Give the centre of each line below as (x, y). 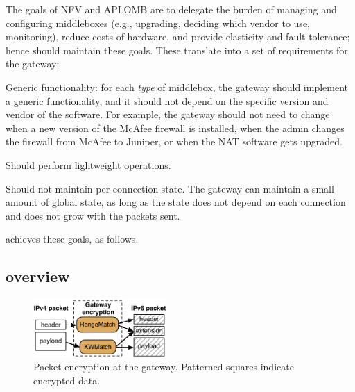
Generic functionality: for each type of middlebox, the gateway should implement (177, 87)
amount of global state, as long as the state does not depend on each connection (176, 202)
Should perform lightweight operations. (88, 164)
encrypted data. (67, 380)
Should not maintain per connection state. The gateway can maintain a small (170, 188)
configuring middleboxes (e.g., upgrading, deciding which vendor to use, (158, 23)
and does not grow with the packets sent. (93, 215)
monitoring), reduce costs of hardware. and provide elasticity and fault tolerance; (178, 36)
